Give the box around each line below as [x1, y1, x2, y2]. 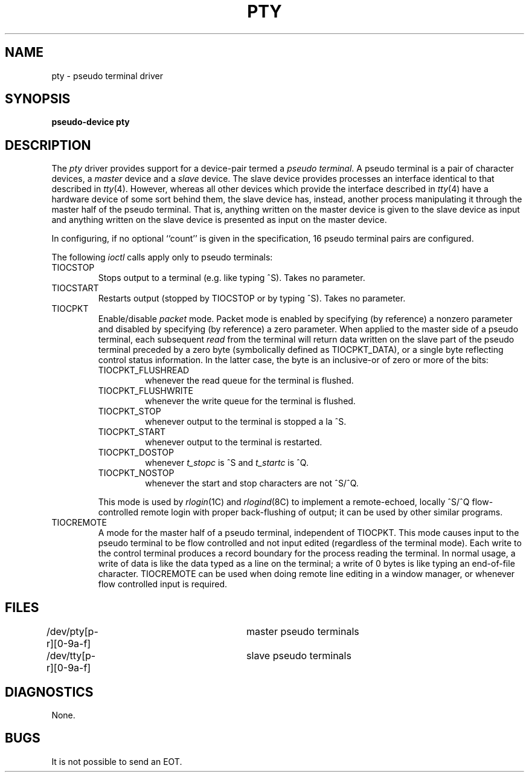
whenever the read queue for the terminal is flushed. [145, 375, 354, 386]
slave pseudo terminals [246, 650, 351, 662]
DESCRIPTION [5, 137, 91, 153]
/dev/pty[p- [46, 625, 98, 638]
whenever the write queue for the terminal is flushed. [145, 396, 356, 407]
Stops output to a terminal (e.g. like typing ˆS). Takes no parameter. [98, 272, 365, 283]
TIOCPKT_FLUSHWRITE [98, 385, 193, 396]
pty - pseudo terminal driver [51, 70, 163, 81]
